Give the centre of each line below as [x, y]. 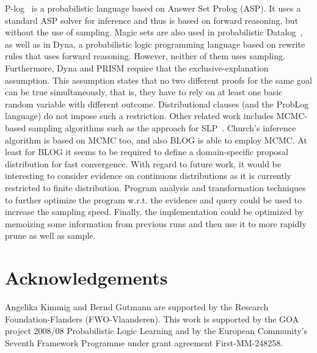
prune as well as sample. [50, 235]
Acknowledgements [86, 278]
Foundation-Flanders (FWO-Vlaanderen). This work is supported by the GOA [152, 318]
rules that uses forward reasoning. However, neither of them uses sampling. [145, 56]
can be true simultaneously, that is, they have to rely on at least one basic [144, 92]
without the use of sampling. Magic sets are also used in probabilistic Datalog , [154, 32]
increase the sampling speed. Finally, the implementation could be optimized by [154, 212]
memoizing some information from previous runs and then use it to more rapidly [156, 223]
